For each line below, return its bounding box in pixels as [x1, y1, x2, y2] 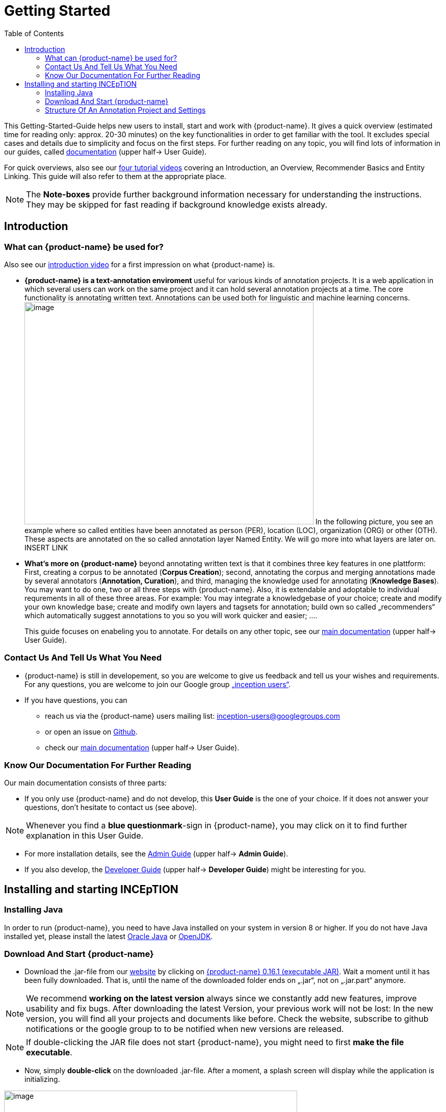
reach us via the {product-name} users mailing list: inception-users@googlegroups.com [45, 711, 340, 720]
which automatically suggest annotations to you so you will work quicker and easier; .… [24, 611, 318, 620]
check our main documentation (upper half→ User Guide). [45, 743, 240, 752]
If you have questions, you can [24, 695, 127, 704]
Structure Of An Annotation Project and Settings [45, 105, 206, 114]
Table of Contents [4, 29, 64, 38]
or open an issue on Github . [45, 727, 138, 736]
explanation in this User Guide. [26, 830, 144, 841]
